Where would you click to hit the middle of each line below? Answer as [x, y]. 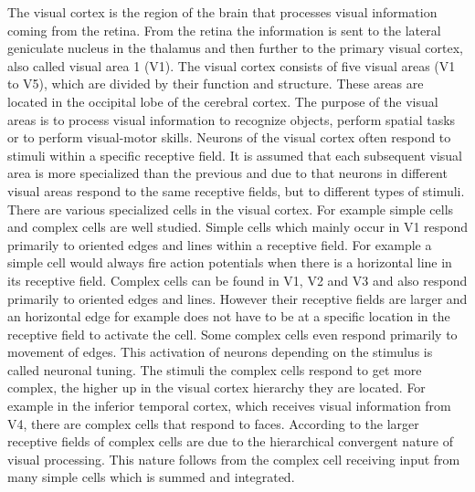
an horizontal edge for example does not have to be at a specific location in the [229, 316]
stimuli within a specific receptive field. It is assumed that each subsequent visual [235, 155]
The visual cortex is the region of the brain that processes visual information [222, 12]
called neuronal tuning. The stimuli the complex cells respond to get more [215, 369]
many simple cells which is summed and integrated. [151, 477]
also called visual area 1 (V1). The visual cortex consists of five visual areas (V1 [232, 65]
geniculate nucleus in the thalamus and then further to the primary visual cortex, [236, 48]
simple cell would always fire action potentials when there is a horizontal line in [230, 262]
